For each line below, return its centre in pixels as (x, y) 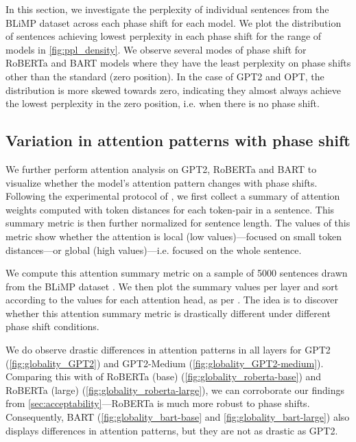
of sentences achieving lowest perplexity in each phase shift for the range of (164, 36)
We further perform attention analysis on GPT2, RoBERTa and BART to (161, 168)
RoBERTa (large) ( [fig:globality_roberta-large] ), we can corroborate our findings (175, 389)
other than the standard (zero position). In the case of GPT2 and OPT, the (165, 76)
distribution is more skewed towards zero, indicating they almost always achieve (174, 90)
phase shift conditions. (52, 326)
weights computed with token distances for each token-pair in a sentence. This (170, 209)
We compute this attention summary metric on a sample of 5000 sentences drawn (177, 273)
